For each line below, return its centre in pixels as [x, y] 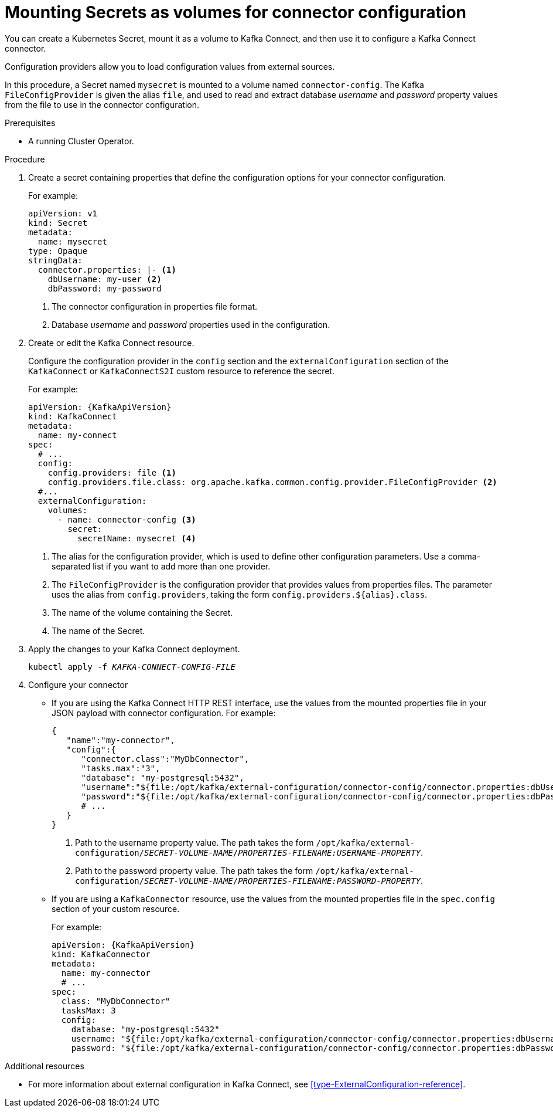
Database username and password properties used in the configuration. [191, 324]
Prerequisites [30, 123]
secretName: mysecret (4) [137, 538]
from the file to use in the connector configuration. [102, 104]
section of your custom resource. [116, 908]
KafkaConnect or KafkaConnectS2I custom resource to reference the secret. [181, 371]
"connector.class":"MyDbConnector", [165, 759]
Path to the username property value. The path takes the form [194, 842]
